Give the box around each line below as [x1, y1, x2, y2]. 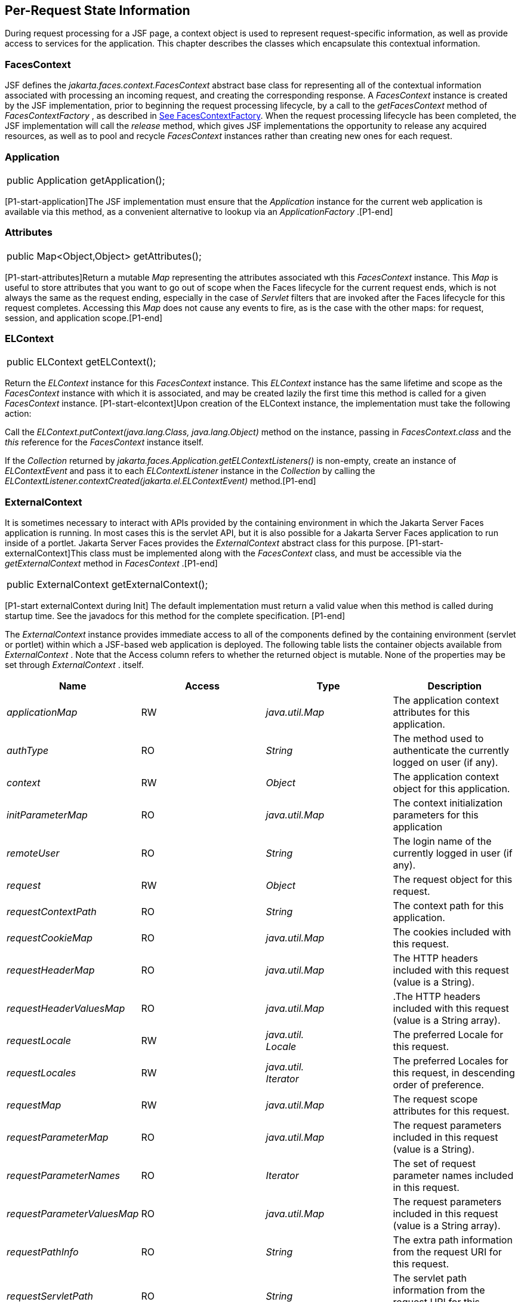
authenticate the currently [393, 744, 509, 757]
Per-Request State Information [5, 3, 190, 18]
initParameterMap [7, 809, 88, 821]
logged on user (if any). [393, 756, 498, 769]
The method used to [393, 732, 484, 745]
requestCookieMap [7, 932, 93, 944]
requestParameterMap [7, 1131, 109, 1144]
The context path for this [393, 900, 504, 912]
